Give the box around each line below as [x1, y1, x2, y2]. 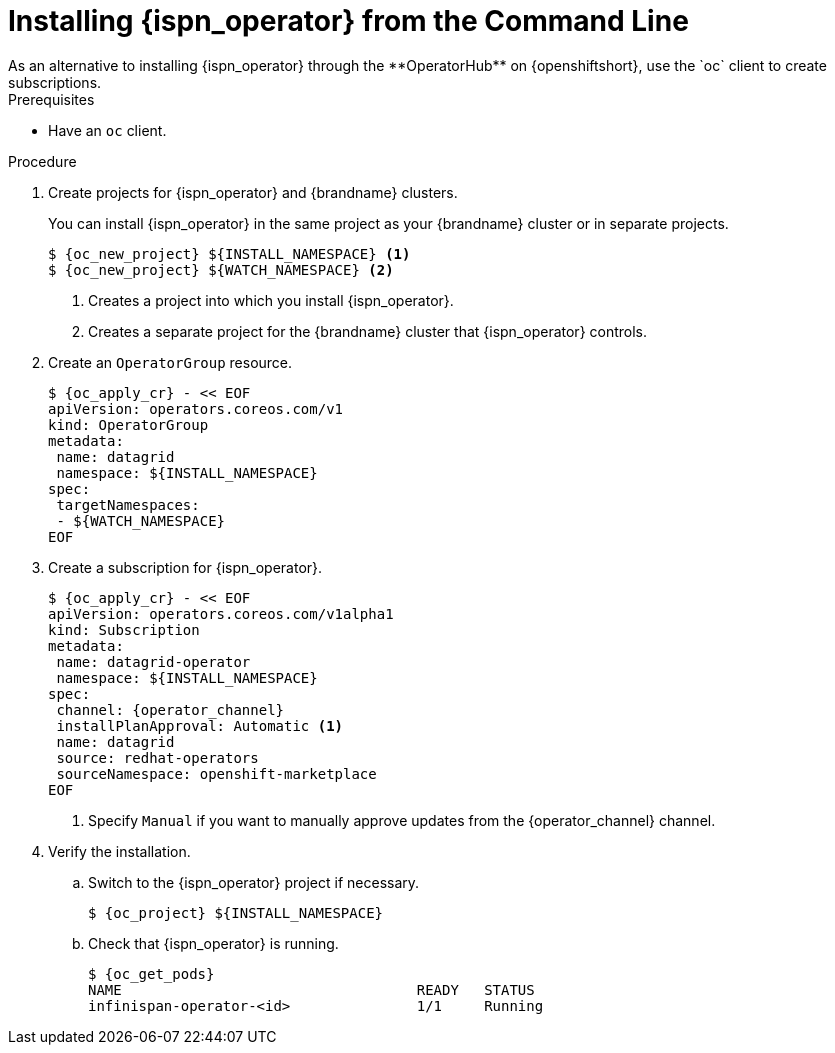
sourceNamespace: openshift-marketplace [56, 765, 377, 782]
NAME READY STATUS [88, 981, 535, 998]
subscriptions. [8, 73, 102, 91]
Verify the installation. [48, 842, 191, 860]
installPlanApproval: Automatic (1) [56, 717, 344, 734]
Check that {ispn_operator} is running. [88, 934, 339, 952]
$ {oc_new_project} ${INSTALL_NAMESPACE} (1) [48, 245, 411, 262]
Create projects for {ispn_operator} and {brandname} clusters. [48, 183, 458, 201]
